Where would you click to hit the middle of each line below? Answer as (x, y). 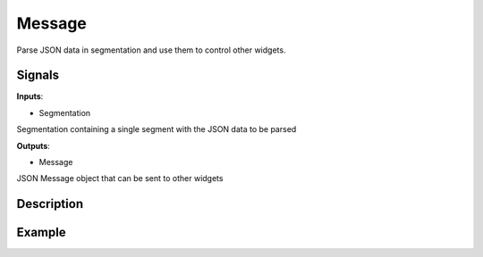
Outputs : (34, 145)
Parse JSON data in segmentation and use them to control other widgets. (151, 50)
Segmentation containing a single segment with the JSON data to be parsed (157, 129)
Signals (38, 75)
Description (50, 204)
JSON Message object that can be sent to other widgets (120, 178)
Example (41, 232)
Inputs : (30, 96)
